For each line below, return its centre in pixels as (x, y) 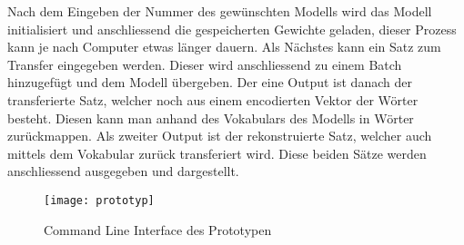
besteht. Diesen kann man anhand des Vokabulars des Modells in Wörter (211, 118)
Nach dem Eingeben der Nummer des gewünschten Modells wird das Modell (220, 11)
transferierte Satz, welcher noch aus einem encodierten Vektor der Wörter (213, 99)
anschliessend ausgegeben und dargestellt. (123, 171)
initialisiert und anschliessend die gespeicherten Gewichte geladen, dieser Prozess (232, 29)
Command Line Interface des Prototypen (158, 229)
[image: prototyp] (99, 200)
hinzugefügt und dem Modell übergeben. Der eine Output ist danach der (210, 82)
